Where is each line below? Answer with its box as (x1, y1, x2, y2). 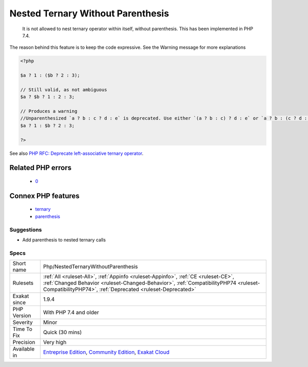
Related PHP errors (9, 164, 72, 172)
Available (12, 345, 35, 353)
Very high (43, 339, 67, 346)
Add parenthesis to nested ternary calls (22, 236, 106, 243)
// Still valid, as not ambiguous (20, 87, 107, 92)
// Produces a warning (20, 108, 78, 114)
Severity (12, 319, 33, 326)
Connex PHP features (9, 191, 80, 200)
